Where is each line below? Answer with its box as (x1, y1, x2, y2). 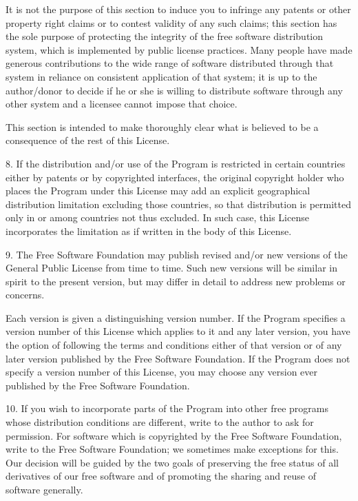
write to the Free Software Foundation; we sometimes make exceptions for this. (6, 442, 339, 456)
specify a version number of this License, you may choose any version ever (6, 365, 318, 379)
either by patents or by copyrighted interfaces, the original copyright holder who (6, 170, 344, 184)
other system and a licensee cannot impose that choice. (6, 96, 238, 111)
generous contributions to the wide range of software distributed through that (6, 56, 334, 70)
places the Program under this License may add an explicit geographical (6, 183, 310, 198)
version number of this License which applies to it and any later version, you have (6, 324, 350, 338)
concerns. (6, 287, 45, 302)
